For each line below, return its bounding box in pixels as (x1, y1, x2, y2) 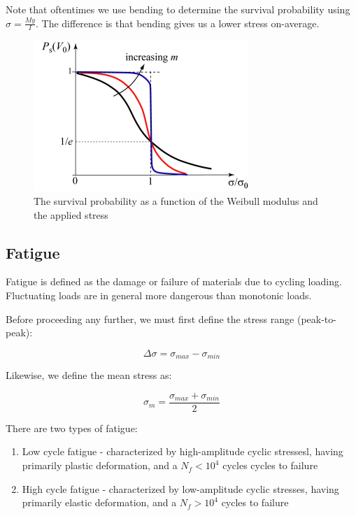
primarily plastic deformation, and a (22, 458, 178, 473)
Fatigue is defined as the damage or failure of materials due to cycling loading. (6, 274, 342, 289)
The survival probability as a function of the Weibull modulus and (34, 194, 318, 208)
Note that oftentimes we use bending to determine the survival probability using (6, 2, 350, 16)
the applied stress (34, 207, 108, 222)
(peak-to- (297, 311, 336, 326)
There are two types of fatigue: (6, 420, 138, 435)
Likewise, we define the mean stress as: (6, 368, 172, 382)
